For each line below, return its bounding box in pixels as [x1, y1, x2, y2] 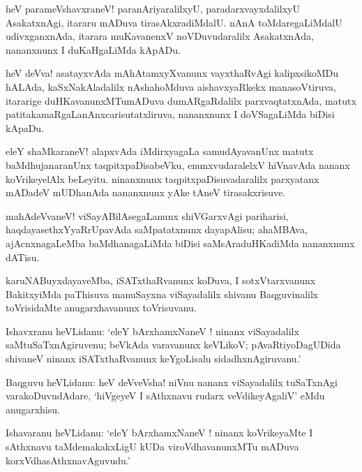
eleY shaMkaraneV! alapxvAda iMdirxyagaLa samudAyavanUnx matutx [6, 144, 314, 158]
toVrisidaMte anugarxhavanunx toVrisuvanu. [6, 300, 197, 315]
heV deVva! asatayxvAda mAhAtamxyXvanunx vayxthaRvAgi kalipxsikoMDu [6, 66, 338, 80]
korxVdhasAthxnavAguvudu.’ [6, 452, 130, 467]
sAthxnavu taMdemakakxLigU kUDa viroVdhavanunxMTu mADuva [6, 439, 299, 454]
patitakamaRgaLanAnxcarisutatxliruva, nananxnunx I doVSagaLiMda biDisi [6, 107, 335, 121]
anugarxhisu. [6, 401, 60, 416]
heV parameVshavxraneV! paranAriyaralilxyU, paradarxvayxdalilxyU [6, 1, 301, 15]
